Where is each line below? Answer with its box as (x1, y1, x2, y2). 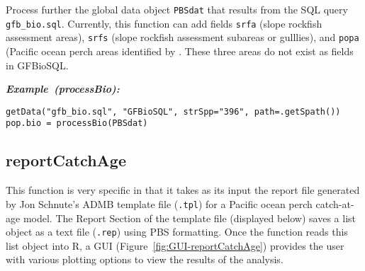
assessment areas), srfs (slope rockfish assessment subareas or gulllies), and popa (6, 30, 359, 45)
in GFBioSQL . (6, 57, 69, 72)
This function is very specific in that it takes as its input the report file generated (6, 183, 360, 197)
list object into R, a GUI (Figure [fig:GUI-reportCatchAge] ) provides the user (6, 238, 344, 253)
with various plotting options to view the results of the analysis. (6, 252, 283, 267)
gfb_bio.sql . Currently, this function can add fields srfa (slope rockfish (6, 16, 322, 30)
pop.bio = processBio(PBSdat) (6, 118, 148, 129)
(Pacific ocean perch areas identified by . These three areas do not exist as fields (6, 43, 354, 58)
